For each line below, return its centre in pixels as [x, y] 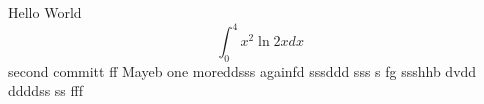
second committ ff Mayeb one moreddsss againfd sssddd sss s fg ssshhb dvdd [242, 70]
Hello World [45, 12]
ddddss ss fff [45, 90]
